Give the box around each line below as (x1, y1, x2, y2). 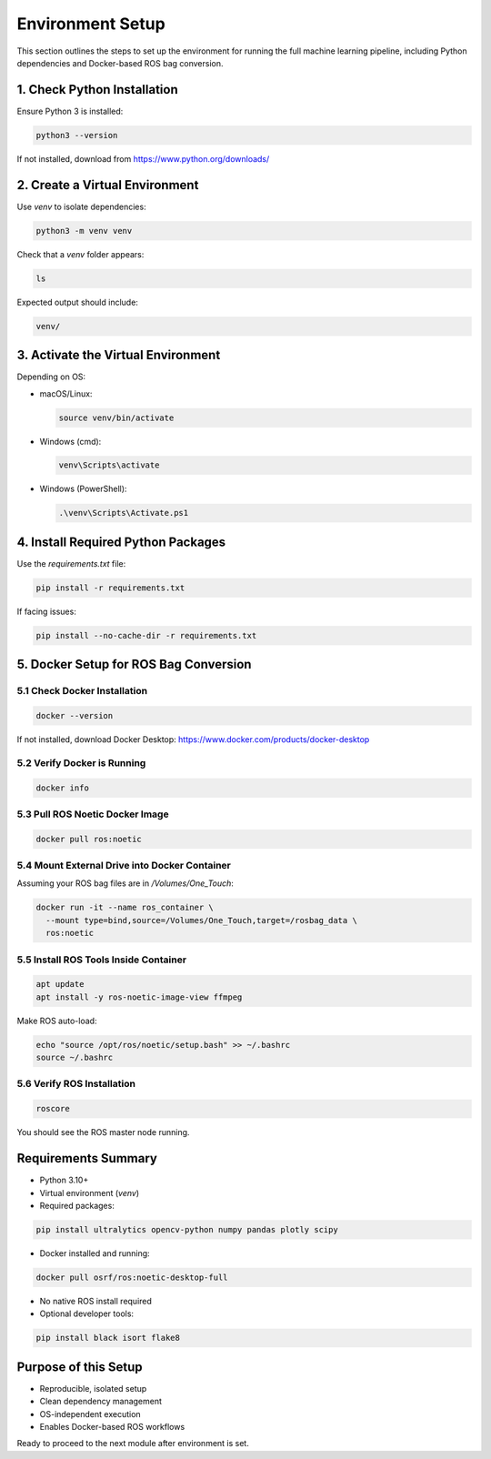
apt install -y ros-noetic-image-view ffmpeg (35, 991, 243, 1002)
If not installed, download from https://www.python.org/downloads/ (16, 153, 270, 164)
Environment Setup (16, 14, 165, 34)
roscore (35, 1103, 70, 1114)
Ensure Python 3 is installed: (16, 106, 124, 116)
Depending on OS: (16, 371, 86, 382)
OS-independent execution (39, 1408, 141, 1419)
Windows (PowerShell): (39, 483, 127, 495)
